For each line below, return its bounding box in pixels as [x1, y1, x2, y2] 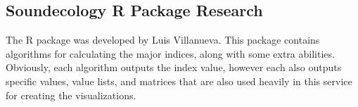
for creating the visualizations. [6, 87, 136, 102]
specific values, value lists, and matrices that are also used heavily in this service [6, 73, 352, 88]
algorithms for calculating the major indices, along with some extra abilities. [6, 46, 335, 61]
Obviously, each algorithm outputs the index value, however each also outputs [6, 60, 342, 75]
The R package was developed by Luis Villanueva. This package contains [6, 32, 320, 47]
